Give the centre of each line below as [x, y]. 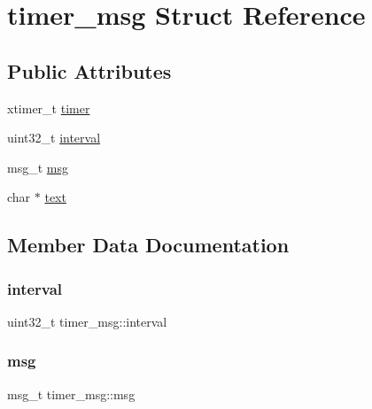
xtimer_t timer [49, 108]
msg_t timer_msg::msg [71, 394]
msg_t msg [38, 167]
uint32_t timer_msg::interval [87, 321]
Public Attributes [89, 70]
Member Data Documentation [148, 245]
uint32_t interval [54, 138]
